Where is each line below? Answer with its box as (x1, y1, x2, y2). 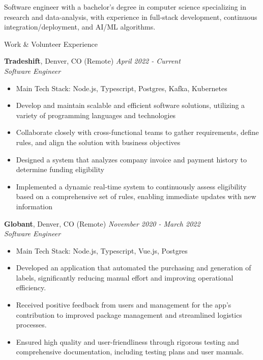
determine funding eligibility (16, 164, 104, 175)
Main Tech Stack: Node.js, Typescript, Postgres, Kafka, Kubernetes (16, 82, 227, 93)
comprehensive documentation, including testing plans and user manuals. (16, 346, 244, 357)
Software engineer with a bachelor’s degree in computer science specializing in (4, 2, 246, 12)
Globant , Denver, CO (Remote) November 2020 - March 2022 (4, 218, 200, 229)
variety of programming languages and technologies (16, 109, 176, 120)
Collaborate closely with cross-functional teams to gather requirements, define (16, 127, 259, 137)
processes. (16, 319, 47, 330)
